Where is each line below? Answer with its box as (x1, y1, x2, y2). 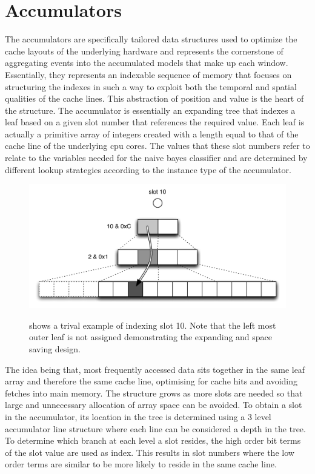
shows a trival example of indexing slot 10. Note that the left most (29, 318, 276, 331)
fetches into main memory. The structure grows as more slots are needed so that (5, 386, 303, 399)
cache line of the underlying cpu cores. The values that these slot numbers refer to (5, 139, 310, 152)
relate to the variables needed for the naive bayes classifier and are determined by (5, 151, 308, 164)
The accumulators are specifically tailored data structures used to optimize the (5, 33, 297, 45)
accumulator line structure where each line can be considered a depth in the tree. (5, 422, 306, 435)
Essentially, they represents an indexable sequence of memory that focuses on (5, 68, 292, 81)
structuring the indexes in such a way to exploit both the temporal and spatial (5, 80, 297, 93)
